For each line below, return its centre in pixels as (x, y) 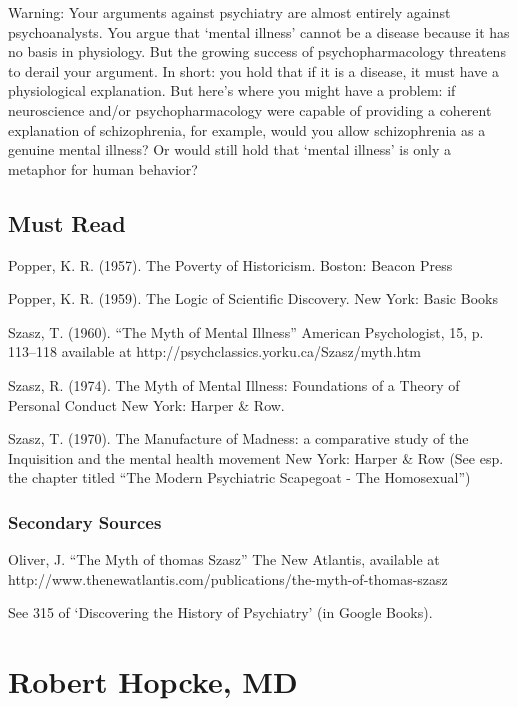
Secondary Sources (85, 521)
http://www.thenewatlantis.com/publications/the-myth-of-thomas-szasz (228, 578)
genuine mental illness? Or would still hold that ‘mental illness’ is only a (230, 149)
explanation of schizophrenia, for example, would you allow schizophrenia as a (247, 129)
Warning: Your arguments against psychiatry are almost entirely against (229, 12)
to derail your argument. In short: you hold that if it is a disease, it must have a (253, 70)
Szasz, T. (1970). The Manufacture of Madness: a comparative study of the (238, 438)
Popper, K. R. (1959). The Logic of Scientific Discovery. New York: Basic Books (253, 298)
